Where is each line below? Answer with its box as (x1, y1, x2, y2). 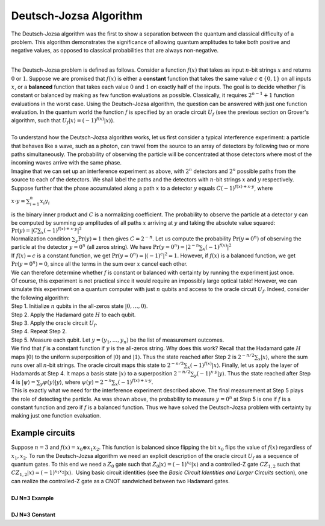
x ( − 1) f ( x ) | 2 (202, 243, 232, 252)
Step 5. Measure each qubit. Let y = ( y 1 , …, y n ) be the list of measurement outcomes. (11, 336, 224, 345)
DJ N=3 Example (11, 494, 54, 501)
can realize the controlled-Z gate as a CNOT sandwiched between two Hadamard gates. (11, 477, 230, 484)
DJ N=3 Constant (11, 511, 55, 518)
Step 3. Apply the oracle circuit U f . (11, 319, 97, 328)
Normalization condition (11, 235, 70, 242)
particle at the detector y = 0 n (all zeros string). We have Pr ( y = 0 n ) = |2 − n (11, 243, 200, 251)
